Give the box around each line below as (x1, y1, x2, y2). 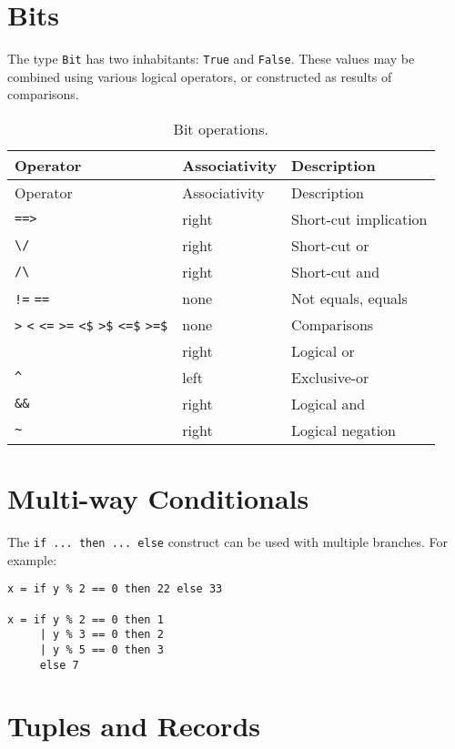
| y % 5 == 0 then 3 (39, 643, 164, 656)
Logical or (291, 339, 355, 361)
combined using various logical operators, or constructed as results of (7, 66, 392, 86)
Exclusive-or (291, 366, 369, 388)
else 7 (39, 658, 79, 672)
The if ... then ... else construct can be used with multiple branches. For (7, 532, 449, 552)
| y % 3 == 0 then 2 (39, 628, 164, 642)
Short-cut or (291, 234, 369, 256)
